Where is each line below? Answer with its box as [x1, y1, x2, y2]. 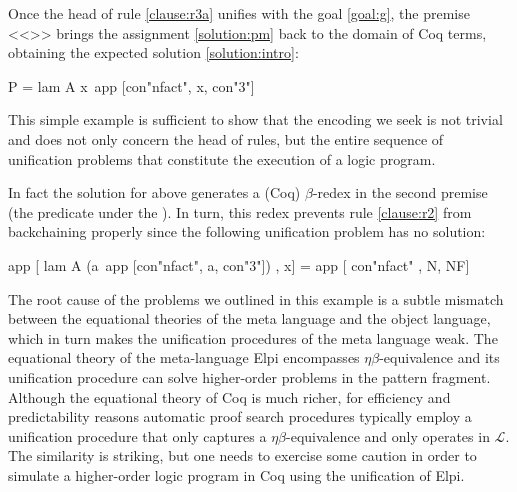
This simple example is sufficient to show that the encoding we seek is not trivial [8, 109, 503, 130]
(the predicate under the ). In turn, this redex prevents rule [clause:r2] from [8, 201, 472, 222]
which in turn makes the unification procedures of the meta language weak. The [8, 327, 498, 348]
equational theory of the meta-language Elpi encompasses [8, 347, 360, 368]
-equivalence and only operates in [286, 425, 490, 446]
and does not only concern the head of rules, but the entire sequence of [8, 128, 444, 149]
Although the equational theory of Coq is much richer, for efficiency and [8, 386, 451, 407]
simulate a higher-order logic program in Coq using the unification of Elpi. [8, 464, 465, 485]
